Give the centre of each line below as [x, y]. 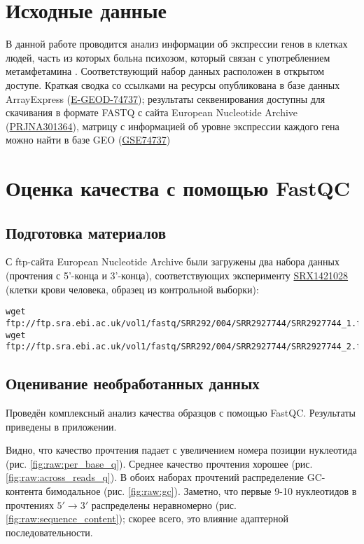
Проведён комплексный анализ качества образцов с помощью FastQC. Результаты [181, 413]
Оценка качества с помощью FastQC [178, 188]
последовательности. [49, 532]
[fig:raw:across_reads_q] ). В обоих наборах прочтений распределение [155, 477]
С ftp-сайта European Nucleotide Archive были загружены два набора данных [173, 261]
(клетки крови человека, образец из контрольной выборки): [132, 289]
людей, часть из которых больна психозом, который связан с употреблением [168, 57]
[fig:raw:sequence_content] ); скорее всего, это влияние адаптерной [147, 518]
